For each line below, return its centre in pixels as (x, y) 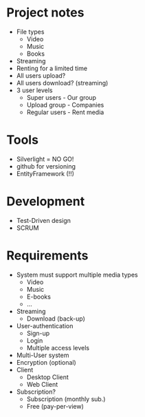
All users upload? (41, 75)
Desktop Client (48, 377)
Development (46, 202)
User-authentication (45, 325)
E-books (38, 297)
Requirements (47, 255)
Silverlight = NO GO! (45, 159)
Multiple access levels (58, 347)
